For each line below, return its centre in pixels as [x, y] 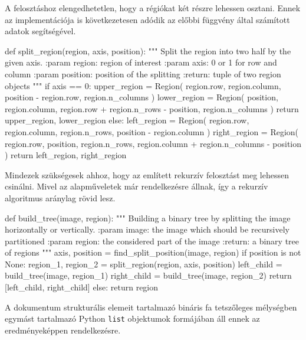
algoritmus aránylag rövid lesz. [60, 197]
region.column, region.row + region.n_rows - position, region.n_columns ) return [152, 108]
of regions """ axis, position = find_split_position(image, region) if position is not [153, 252]
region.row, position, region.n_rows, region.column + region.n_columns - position [153, 143]
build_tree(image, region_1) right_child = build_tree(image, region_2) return [148, 275]
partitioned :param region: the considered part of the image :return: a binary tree [152, 241]
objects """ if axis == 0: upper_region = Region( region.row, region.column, [143, 85]
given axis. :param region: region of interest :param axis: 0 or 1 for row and [141, 62]
